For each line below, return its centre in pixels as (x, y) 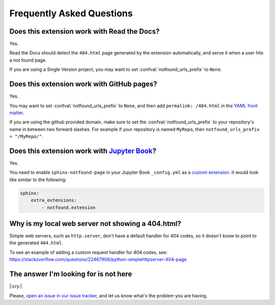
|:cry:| (16, 286)
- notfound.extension (68, 207)
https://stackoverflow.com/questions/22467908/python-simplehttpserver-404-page (98, 260)
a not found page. (28, 60)
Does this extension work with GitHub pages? (83, 84)
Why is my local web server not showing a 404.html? (95, 224)
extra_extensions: (54, 200)
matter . (17, 113)
